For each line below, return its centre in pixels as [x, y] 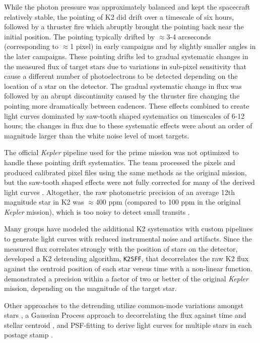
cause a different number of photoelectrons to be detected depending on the [121, 76]
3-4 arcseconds [189, 36]
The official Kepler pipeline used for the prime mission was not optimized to [121, 152]
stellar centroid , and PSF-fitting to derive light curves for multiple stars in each [128, 325]
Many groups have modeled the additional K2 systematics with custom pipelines [128, 229]
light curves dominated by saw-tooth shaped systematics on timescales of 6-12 [124, 115]
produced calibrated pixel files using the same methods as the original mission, [125, 172]
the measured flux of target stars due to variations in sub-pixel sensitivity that [125, 66]
